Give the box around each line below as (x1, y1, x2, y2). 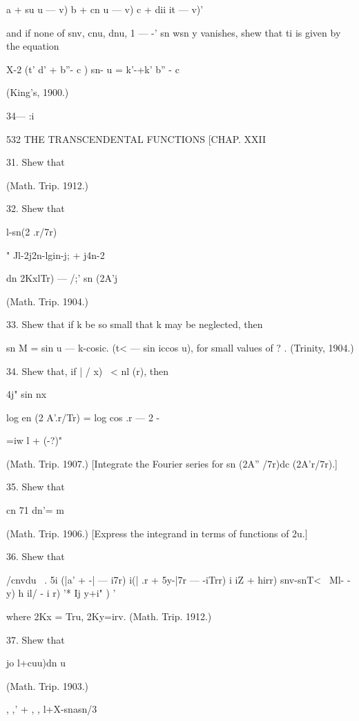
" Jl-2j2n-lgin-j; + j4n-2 (6, 247, 105, 262)
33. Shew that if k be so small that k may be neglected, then (6, 317, 263, 331)
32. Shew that (6, 201, 65, 215)
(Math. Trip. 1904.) (6, 294, 89, 308)
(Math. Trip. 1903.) (6, 678, 89, 693)
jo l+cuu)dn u (6, 655, 66, 670)
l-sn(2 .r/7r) (6, 224, 57, 238)
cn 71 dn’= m (6, 503, 64, 517)
